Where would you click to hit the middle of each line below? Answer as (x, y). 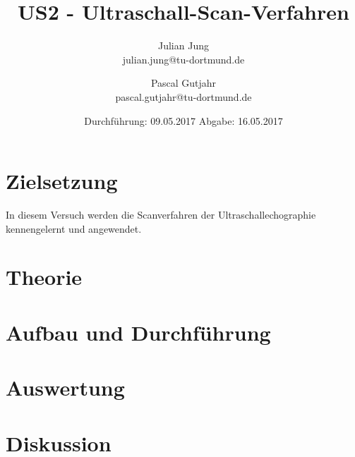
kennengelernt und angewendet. (74, 228)
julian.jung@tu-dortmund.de (183, 59)
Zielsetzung (62, 181)
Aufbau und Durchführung (138, 332)
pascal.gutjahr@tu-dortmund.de (183, 96)
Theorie (44, 277)
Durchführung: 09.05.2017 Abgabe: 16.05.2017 (183, 120)
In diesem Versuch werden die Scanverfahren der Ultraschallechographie (161, 215)
